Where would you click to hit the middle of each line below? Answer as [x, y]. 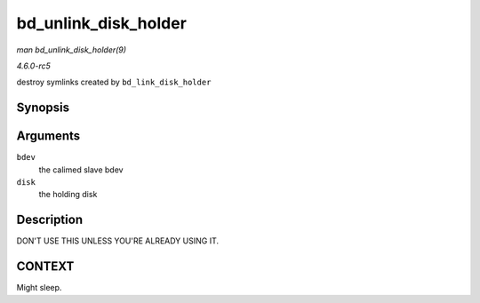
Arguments [48, 136]
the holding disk [68, 195]
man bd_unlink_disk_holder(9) [72, 50]
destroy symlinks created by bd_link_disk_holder [114, 82]
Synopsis [43, 108]
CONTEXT [45, 267]
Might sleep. [39, 288]
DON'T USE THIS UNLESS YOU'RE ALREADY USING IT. [118, 241]
